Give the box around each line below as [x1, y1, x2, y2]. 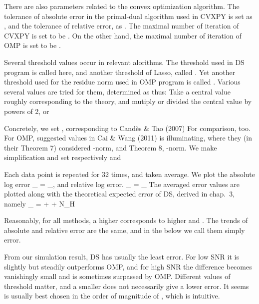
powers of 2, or [4, 105, 49, 116]
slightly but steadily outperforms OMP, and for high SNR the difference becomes [4, 261, 252, 271]
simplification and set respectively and [4, 152, 121, 162]
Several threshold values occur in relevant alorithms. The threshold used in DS [4, 56, 245, 67]
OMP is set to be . [4, 40, 61, 50]
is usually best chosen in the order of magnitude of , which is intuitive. [4, 290, 220, 301]
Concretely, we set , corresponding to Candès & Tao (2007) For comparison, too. [4, 122, 251, 133]
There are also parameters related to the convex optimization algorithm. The [4, 1, 240, 11]
